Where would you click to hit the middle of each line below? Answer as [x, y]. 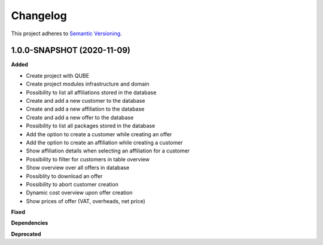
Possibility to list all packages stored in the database [91, 126]
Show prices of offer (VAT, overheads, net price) [86, 201]
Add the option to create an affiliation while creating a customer [104, 142]
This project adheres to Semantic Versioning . [66, 33]
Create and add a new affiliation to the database [85, 109]
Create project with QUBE [58, 75]
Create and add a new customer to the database [86, 101]
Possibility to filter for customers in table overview [88, 159]
